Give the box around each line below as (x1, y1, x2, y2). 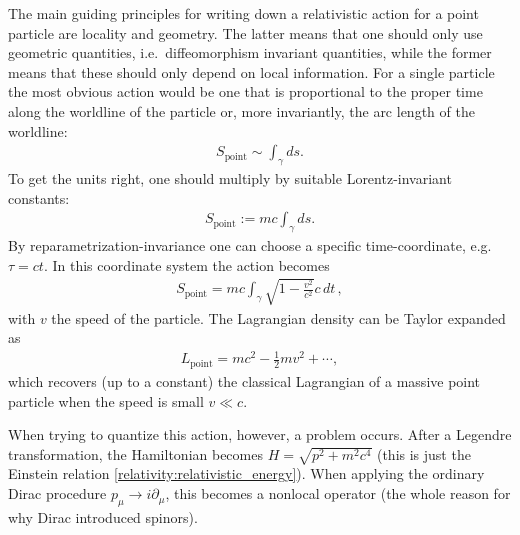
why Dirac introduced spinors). (8, 506, 198, 527)
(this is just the (376, 443, 471, 464)
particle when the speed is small (8, 390, 204, 411)
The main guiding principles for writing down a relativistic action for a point (8, 3, 479, 23)
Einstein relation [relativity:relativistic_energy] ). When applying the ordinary (8, 463, 485, 484)
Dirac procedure (8, 483, 107, 504)
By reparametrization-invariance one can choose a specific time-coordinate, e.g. (8, 235, 492, 255)
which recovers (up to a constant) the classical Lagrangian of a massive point (8, 370, 481, 391)
